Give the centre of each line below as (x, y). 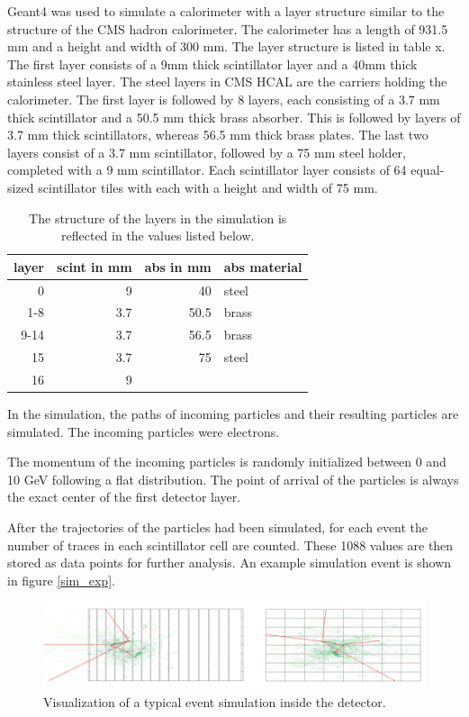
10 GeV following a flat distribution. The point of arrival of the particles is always (233, 479)
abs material (263, 266)
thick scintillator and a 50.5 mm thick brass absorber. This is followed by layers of (234, 117)
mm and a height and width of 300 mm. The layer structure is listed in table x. (226, 46)
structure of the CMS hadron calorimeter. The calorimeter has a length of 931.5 (228, 28)
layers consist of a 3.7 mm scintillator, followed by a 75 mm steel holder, (207, 152)
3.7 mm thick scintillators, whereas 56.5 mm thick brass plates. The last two (218, 135)
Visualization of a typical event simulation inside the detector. (215, 701)
